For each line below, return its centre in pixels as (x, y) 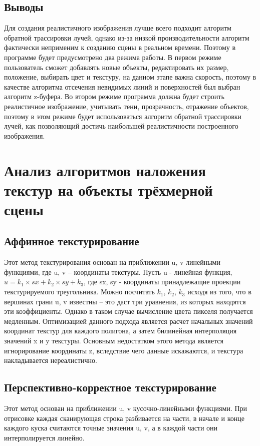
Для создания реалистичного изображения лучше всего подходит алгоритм (118, 28)
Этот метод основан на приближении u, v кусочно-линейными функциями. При (126, 408)
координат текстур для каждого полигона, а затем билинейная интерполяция (120, 331)
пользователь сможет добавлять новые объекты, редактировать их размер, (116, 67)
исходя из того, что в (219, 292)
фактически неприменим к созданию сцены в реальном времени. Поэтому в (120, 47)
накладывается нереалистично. (51, 360)
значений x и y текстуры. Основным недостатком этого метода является (114, 341)
